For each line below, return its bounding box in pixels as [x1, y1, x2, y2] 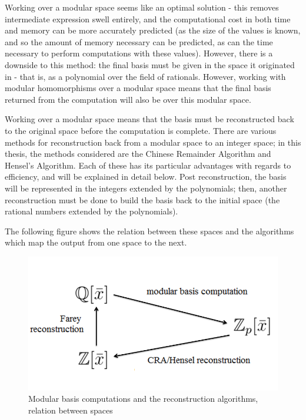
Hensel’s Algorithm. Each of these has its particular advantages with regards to [5, 159, 291, 171]
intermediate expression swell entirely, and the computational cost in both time [5, 12, 291, 25]
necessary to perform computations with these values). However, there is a [5, 47, 273, 59]
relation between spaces [28, 404, 113, 416]
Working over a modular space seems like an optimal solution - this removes [5, 1, 279, 13]
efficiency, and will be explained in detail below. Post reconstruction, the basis [5, 170, 287, 183]
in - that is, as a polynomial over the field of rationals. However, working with [5, 70, 286, 82]
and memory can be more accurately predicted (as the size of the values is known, [5, 24, 301, 36]
